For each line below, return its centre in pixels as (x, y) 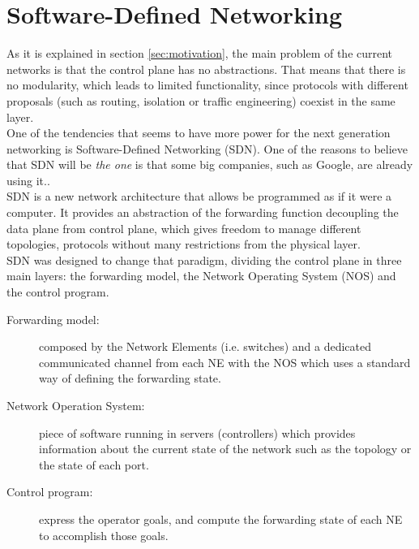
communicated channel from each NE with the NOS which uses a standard (225, 362)
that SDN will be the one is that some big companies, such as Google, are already (210, 164)
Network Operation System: (76, 405)
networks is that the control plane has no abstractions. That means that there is (206, 69)
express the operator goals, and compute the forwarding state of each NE (221, 519)
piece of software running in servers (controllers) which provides (197, 432)
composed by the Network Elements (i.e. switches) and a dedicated (205, 346)
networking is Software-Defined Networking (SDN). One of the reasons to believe (207, 148)
